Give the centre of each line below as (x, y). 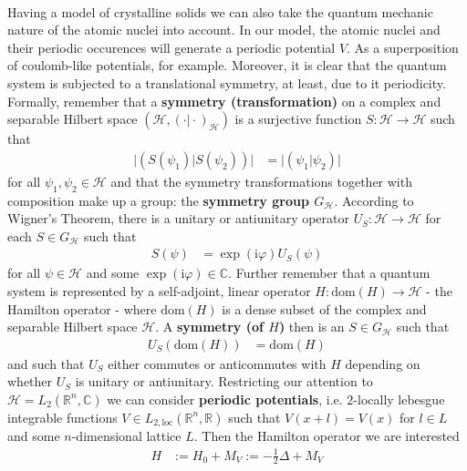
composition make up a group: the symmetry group (158, 200)
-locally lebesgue (399, 399)
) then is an (311, 327)
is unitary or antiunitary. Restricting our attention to (224, 381)
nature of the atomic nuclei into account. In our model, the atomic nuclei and (224, 30)
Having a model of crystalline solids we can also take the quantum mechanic (220, 11)
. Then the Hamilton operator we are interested (327, 436)
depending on (383, 363)
